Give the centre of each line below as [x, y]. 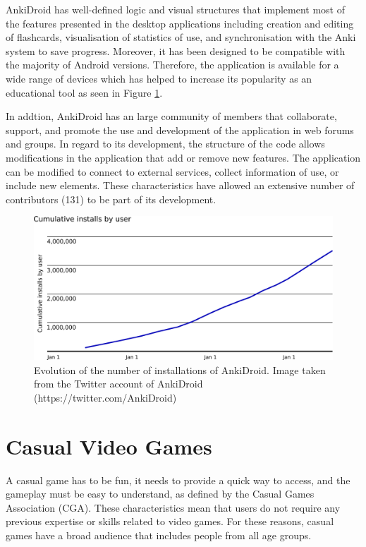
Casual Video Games [109, 446]
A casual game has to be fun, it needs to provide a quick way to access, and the [178, 480]
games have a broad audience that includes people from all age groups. [159, 535]
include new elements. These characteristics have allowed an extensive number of [180, 185]
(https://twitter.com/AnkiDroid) [105, 397]
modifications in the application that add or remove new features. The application [183, 157]
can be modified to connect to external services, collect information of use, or [172, 171]
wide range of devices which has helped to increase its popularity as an [159, 78]
